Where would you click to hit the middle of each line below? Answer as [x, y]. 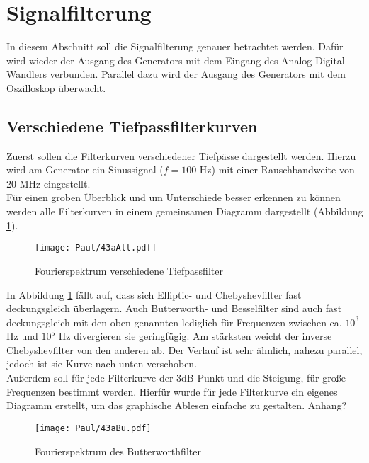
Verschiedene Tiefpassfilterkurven [132, 126]
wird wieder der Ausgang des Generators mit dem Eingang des [142, 60]
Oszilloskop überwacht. [56, 87]
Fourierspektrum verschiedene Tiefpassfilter [129, 270]
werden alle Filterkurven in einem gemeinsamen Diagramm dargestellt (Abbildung [185, 211]
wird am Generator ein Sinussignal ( [85, 170]
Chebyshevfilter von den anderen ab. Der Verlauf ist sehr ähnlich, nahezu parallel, [184, 349]
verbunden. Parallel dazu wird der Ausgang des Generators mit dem [198, 74]
